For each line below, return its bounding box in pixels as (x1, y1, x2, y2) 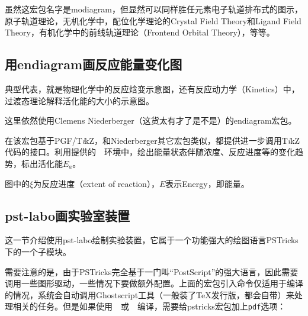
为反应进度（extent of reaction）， (33, 177, 159, 189)
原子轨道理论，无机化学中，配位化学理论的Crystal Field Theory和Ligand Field (5, 14, 301, 27)
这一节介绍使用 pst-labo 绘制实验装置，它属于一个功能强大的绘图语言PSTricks (5, 234, 299, 246)
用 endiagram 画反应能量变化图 (5, 55, 182, 73)
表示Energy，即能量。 (165, 177, 249, 189)
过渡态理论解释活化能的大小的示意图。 (5, 94, 154, 107)
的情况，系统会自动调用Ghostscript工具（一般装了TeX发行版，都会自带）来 (5, 288, 294, 301)
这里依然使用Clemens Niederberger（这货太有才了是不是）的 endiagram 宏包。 (5, 114, 297, 127)
